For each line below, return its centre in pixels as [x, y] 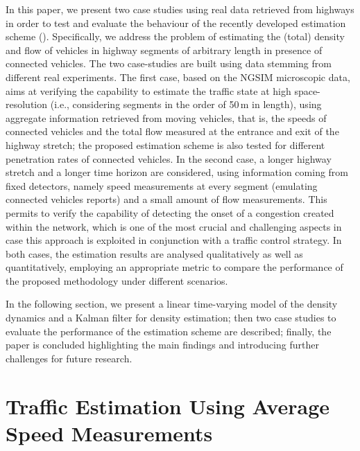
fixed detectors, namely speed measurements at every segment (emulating [162, 185]
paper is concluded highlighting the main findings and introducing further [162, 345]
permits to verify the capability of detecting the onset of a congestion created [170, 212]
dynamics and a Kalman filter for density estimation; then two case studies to [171, 318]
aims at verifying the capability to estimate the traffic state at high [148, 90]
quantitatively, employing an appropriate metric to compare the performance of [174, 267]
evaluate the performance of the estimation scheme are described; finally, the [169, 331]
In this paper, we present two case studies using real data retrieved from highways [180, 9]
